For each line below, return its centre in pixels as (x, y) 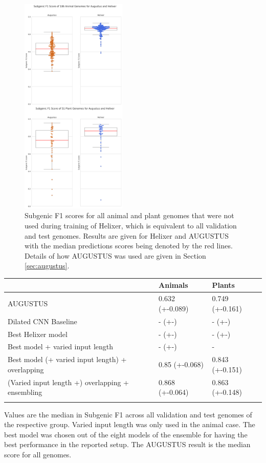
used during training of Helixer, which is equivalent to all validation (131, 225)
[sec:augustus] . (47, 266)
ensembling (25, 392)
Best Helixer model (38, 334)
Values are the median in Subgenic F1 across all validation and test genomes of (128, 414)
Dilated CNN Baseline (42, 321)
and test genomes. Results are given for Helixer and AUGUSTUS (127, 235)
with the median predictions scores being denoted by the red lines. (129, 246)
